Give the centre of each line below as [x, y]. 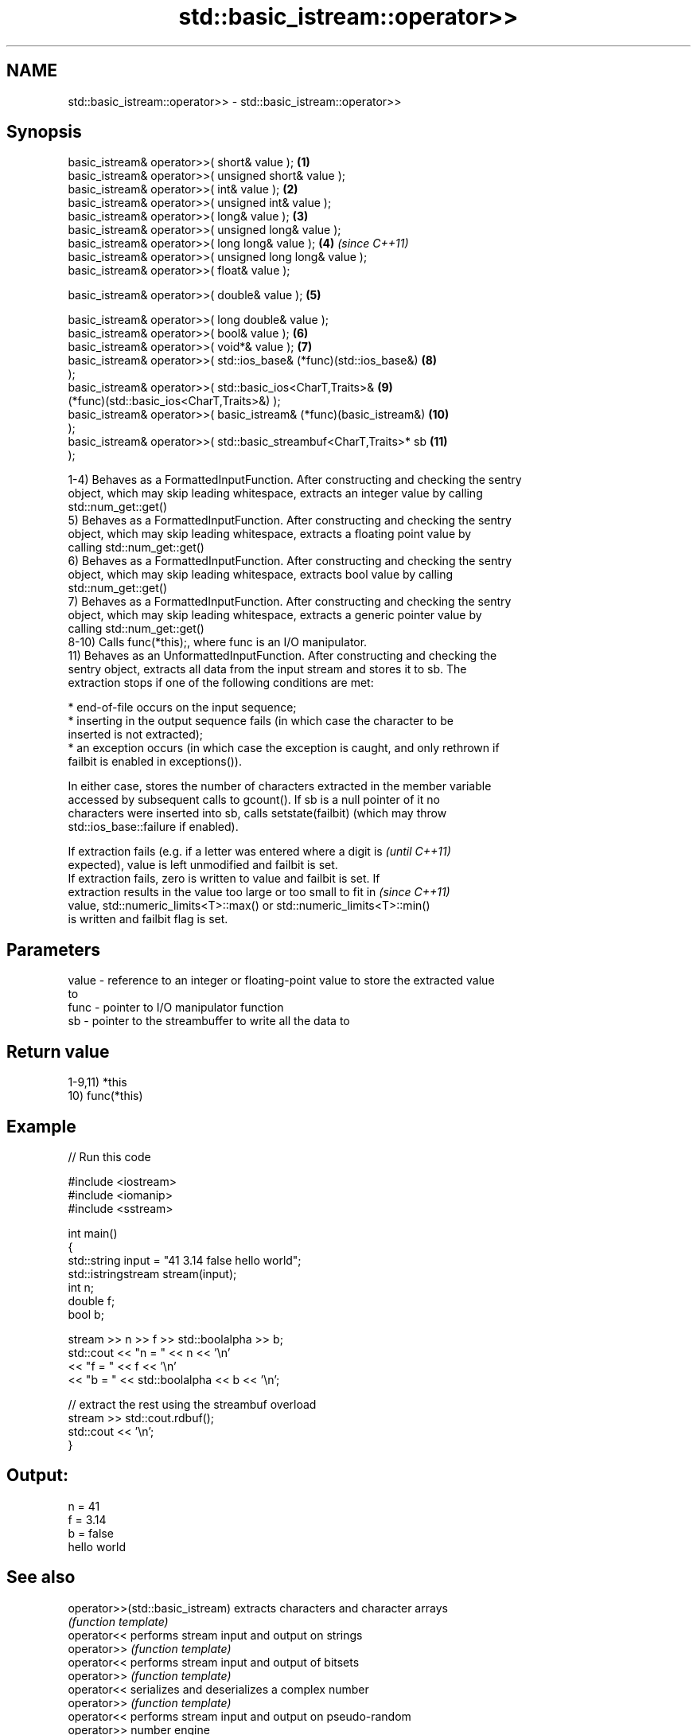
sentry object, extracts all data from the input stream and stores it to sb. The [267, 669]
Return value [58, 1051]
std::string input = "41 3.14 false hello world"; [185, 1260]
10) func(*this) [105, 1096]
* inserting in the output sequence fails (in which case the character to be [261, 721]
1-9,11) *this [97, 1082]
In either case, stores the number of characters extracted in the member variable [280, 786]
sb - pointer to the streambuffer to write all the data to [209, 1021]
